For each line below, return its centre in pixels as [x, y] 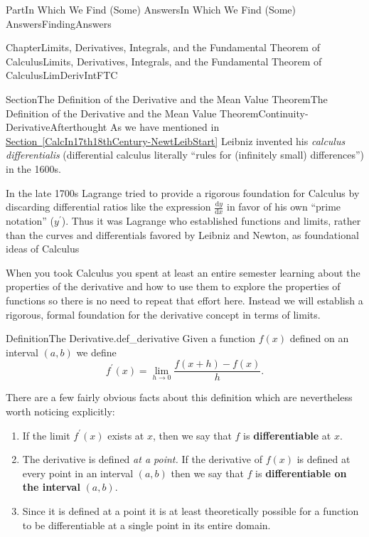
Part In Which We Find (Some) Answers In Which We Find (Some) [151, 9]
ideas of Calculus [43, 249]
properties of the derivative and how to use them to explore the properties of [173, 286]
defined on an [319, 338]
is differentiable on [301, 473]
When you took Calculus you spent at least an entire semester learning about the [183, 272]
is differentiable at [287, 435]
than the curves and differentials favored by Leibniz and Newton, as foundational [182, 234]
